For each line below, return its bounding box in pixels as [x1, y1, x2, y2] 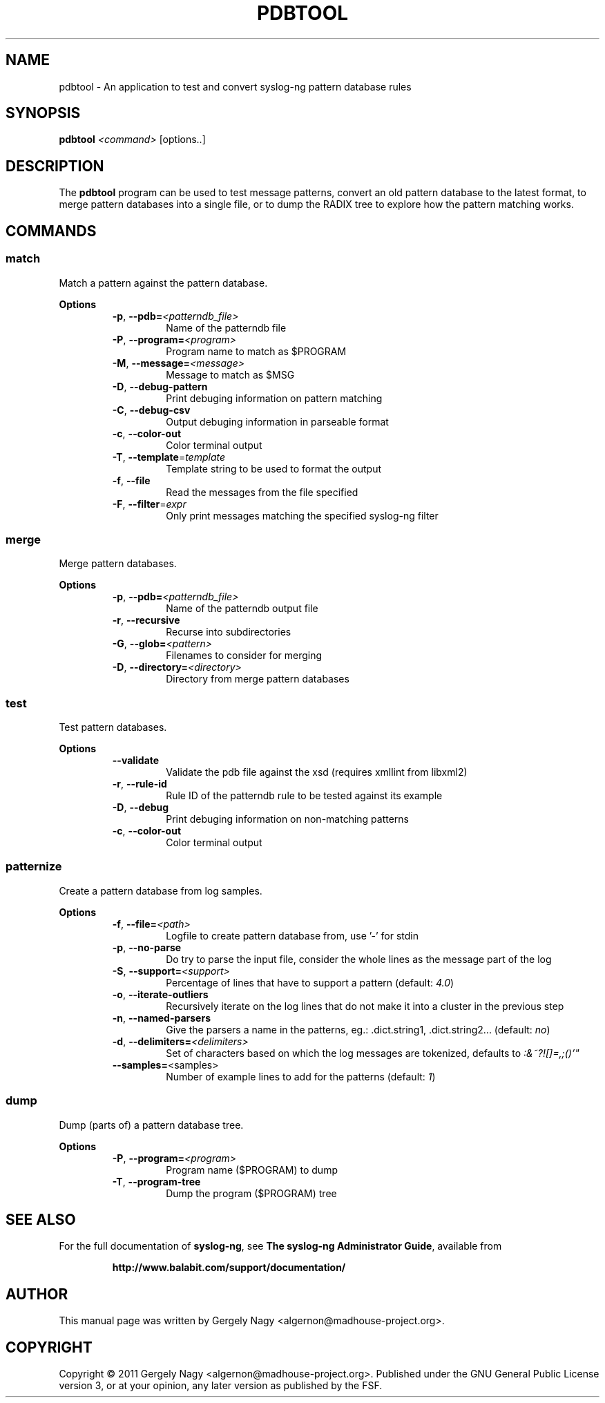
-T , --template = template [112, 450, 226, 463]
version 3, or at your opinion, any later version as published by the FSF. [59, 1380, 383, 1392]
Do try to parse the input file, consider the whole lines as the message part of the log [166, 953, 552, 965]
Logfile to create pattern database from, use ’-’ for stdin [166, 929, 419, 942]
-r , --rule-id [112, 778, 167, 790]
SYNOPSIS [6, 104, 81, 122]
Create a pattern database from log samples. [59, 884, 262, 897]
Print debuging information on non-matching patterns [166, 813, 410, 825]
